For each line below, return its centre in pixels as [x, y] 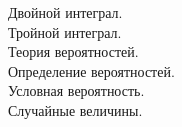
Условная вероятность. [76, 90]
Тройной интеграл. [65, 31]
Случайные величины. [75, 109]
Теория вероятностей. [73, 51]
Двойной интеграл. [65, 12]
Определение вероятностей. [91, 70]
